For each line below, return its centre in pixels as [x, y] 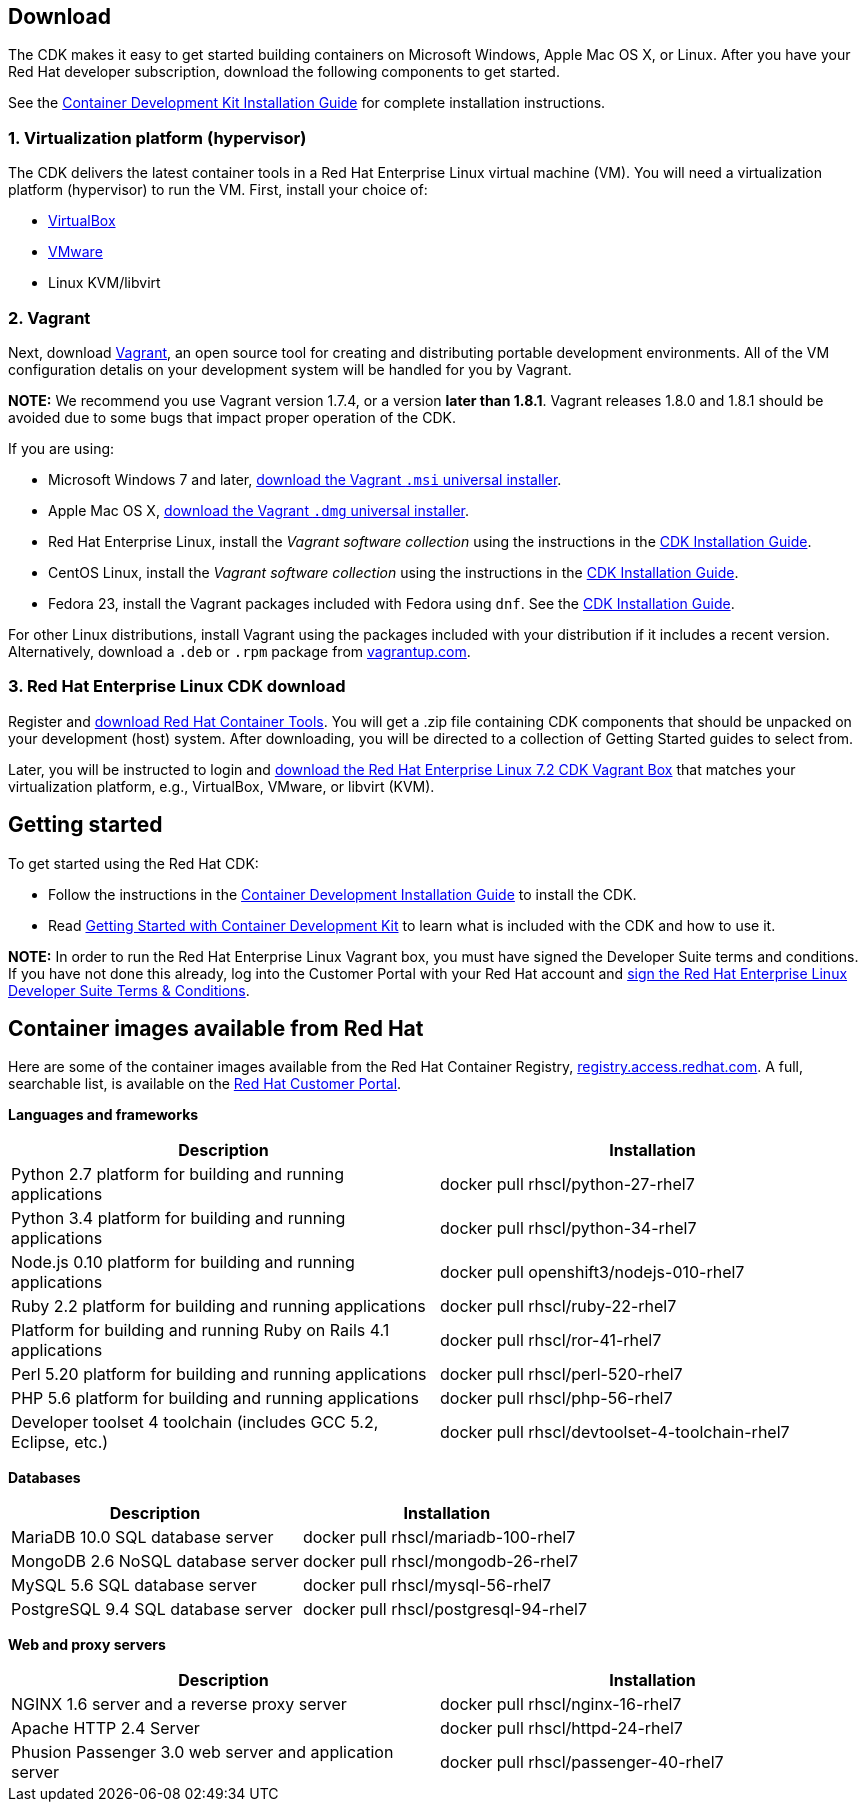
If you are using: [61, 448]
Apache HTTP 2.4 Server [105, 1728]
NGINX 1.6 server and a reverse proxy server [179, 1704]
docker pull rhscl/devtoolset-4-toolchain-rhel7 [615, 1432]
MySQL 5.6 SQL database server [134, 1585]
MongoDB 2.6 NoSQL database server [155, 1561]
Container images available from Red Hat [216, 1028]
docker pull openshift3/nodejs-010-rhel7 [592, 1272]
